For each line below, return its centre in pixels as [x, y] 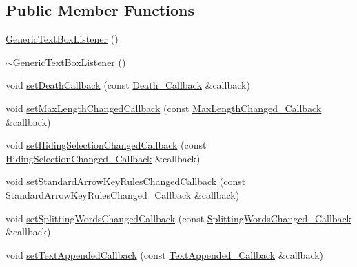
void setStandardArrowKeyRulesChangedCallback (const [126, 181]
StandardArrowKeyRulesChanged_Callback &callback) [123, 194]
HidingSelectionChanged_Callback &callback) [103, 158]
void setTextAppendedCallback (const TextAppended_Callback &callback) [165, 254]
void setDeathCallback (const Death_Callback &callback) [128, 85]
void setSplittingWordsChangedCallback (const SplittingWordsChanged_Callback [178, 218]
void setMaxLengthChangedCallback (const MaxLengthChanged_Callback [164, 108]
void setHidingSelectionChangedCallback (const [106, 145]
